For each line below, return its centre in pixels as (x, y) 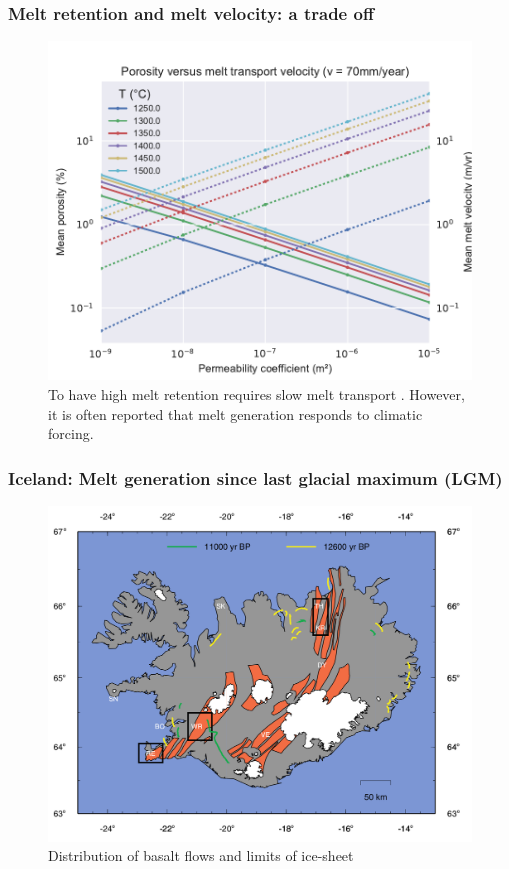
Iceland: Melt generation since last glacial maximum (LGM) (255, 477)
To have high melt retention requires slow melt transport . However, (256, 394)
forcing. (71, 433)
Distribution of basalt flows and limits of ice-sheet (201, 855)
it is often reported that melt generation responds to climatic (235, 413)
